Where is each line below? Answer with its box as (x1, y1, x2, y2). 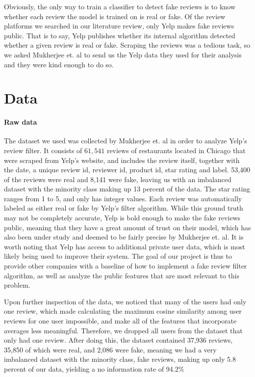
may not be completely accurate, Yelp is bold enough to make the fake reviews (4, 213, 241, 223)
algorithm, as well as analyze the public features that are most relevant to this (4, 270, 240, 280)
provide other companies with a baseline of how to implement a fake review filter (4, 261, 247, 271)
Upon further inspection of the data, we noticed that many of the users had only (4, 296, 247, 306)
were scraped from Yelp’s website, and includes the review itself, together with (4, 155, 240, 165)
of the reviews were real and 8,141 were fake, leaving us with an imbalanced (4, 174, 231, 184)
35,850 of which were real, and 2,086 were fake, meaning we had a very (4, 344, 217, 354)
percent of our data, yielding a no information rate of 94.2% (4, 363, 184, 374)
